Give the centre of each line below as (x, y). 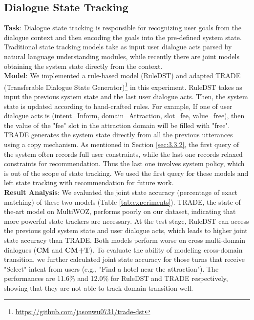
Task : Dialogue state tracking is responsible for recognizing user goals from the (123, 28)
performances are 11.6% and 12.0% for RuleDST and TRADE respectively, (116, 278)
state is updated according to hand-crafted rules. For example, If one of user (118, 106)
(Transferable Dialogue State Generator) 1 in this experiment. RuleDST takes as (123, 86)
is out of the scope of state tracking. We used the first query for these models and (126, 173)
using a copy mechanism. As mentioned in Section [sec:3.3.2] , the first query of (122, 144)
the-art (14, 211)
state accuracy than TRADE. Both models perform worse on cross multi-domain (125, 240)
